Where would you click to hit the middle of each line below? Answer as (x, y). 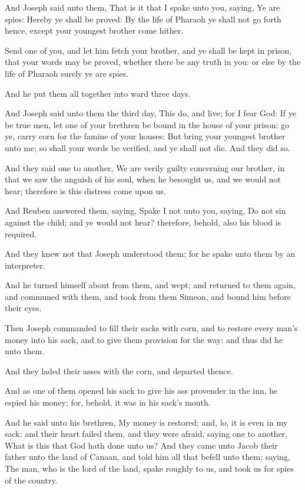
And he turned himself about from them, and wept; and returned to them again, (150, 285)
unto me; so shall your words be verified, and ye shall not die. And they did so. (147, 147)
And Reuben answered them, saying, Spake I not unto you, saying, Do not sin (145, 210)
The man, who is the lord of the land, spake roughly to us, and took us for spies (149, 468)
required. (21, 233)
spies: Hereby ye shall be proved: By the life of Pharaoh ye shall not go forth (143, 19)
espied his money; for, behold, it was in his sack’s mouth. (108, 402)
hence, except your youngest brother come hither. (94, 30)
